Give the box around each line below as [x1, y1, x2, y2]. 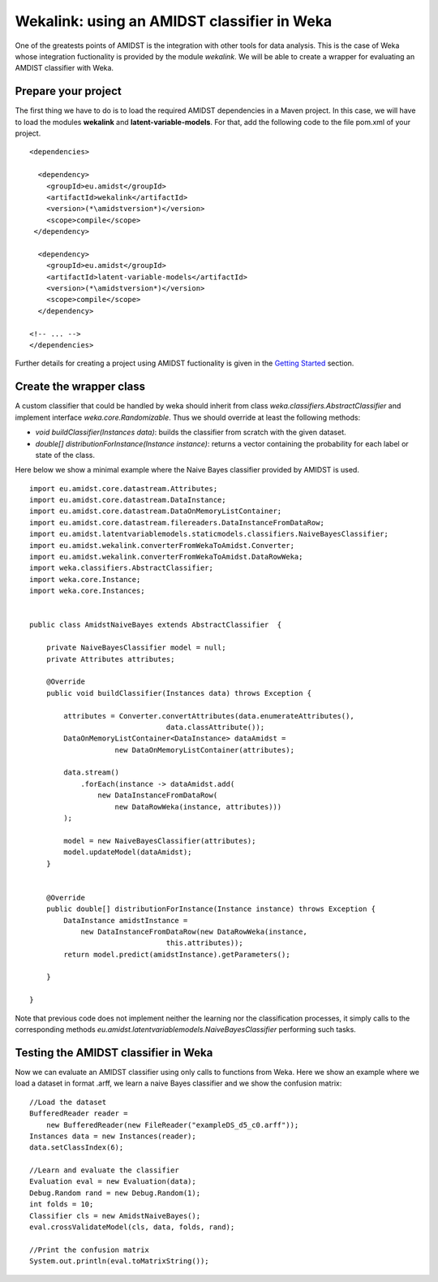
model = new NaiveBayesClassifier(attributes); [63, 836, 256, 845]
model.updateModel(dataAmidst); [63, 848, 192, 857]
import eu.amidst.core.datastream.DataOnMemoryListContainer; [29, 507, 282, 516]
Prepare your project [15, 84, 122, 98]
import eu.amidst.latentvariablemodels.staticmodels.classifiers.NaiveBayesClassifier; [29, 529, 389, 539]
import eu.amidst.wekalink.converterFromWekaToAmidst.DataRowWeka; [29, 552, 303, 562]
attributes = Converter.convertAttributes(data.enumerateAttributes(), [63, 711, 354, 720]
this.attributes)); [165, 939, 243, 947]
